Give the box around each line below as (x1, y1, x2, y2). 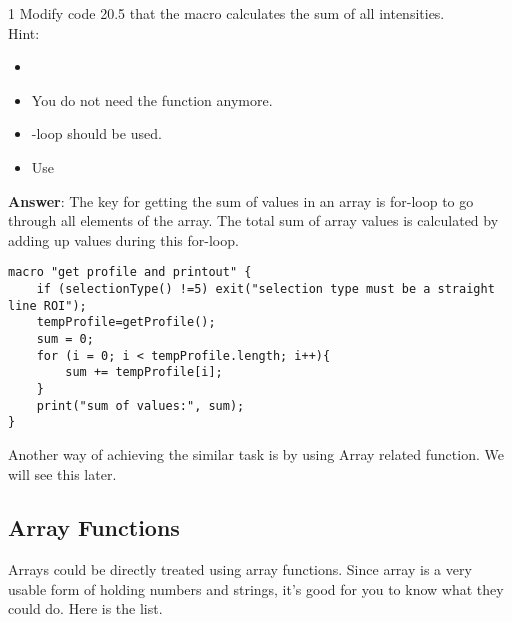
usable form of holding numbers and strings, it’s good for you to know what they (8, 578, 504, 599)
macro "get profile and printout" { (8, 265, 252, 280)
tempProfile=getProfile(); (36, 315, 216, 330)
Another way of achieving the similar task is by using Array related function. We (8, 443, 504, 464)
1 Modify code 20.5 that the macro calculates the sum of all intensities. (8, 3, 445, 23)
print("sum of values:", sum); (36, 398, 245, 413)
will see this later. (8, 463, 117, 484)
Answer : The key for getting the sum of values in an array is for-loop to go (8, 190, 474, 211)
